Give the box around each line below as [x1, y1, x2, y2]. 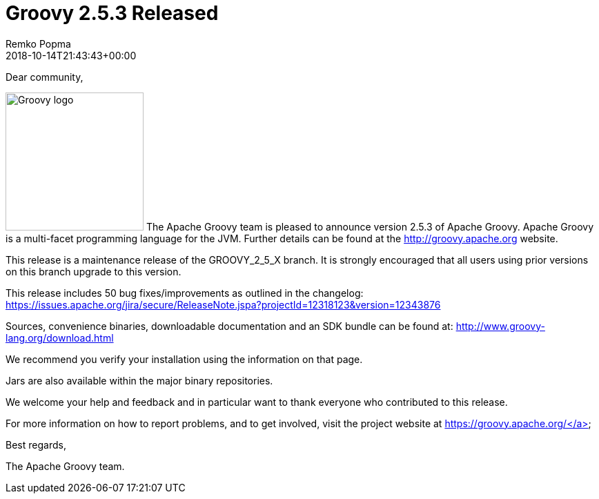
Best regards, [6, 438, 66, 451]
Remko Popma [6, 37, 71, 50]
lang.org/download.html [6, 331, 114, 344]
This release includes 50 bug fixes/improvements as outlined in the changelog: [6, 286, 364, 299]
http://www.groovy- [455, 320, 545, 332]
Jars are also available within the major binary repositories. [6, 374, 273, 387]
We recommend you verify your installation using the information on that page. [6, 353, 363, 365]
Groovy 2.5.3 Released [6, 1, 219, 25]
